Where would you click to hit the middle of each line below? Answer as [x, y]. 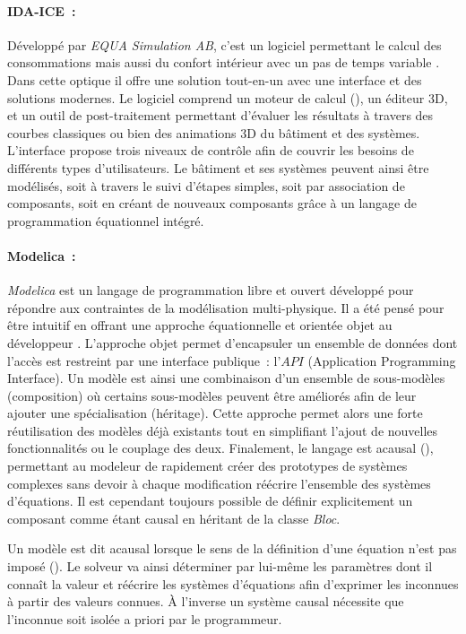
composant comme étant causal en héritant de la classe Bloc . [174, 518]
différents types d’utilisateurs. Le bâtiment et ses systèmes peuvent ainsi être [218, 167]
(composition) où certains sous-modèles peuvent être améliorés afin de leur [212, 395]
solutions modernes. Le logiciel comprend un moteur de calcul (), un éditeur [216, 97]
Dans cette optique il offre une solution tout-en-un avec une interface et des [215, 79]
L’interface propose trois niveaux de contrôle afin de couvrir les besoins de [211, 150]
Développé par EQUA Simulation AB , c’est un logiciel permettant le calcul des [224, 44]
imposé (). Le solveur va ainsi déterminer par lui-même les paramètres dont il [220, 566]
